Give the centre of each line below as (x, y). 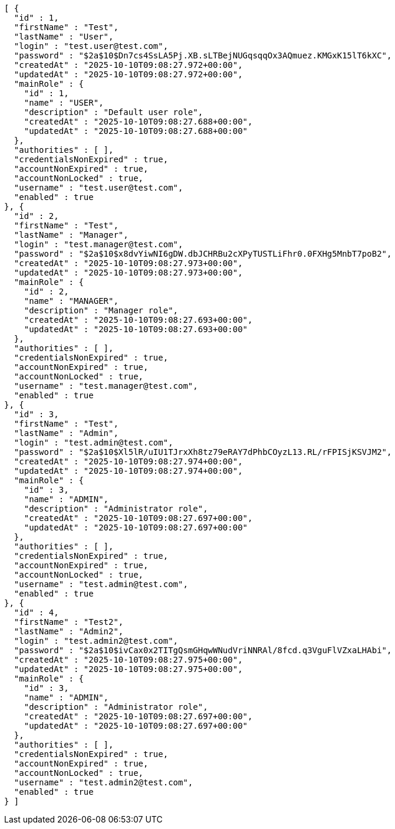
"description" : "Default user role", (113, 112)
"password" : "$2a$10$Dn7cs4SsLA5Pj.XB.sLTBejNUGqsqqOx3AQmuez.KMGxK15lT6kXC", (203, 55)
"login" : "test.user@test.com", (91, 46)
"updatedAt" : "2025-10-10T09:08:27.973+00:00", (128, 273)
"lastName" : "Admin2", (69, 631)
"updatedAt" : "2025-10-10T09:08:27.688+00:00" (136, 131)
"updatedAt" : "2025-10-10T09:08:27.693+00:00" (136, 329)
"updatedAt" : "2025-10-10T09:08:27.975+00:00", (128, 669)
